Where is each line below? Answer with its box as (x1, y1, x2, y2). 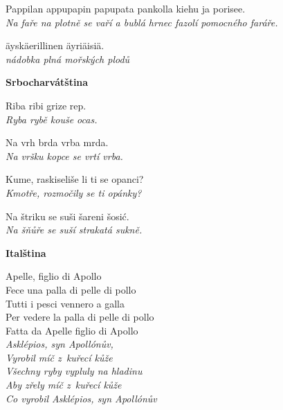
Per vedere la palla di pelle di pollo (6, 310, 154, 324)
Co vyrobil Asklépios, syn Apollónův (6, 391, 157, 405)
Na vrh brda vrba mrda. (6, 135, 109, 150)
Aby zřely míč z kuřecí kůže (6, 377, 122, 392)
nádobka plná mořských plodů (6, 51, 130, 66)
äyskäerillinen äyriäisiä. (6, 38, 104, 53)
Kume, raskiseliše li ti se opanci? (6, 172, 144, 186)
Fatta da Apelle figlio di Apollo (6, 323, 138, 337)
